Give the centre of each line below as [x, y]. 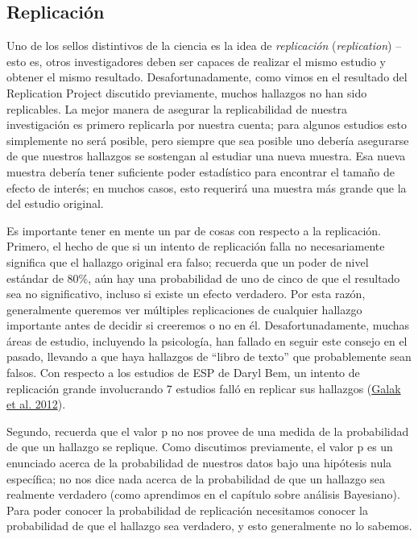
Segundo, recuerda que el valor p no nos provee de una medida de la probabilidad [208, 431]
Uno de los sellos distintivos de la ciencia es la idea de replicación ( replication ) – [204, 46]
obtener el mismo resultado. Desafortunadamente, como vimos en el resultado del [207, 77]
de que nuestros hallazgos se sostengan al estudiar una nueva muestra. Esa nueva [206, 156]
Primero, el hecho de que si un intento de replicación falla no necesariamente [196, 246]
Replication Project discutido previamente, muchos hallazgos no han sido [187, 92]
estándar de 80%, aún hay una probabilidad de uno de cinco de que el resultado [203, 278]
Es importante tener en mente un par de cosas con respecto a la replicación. [194, 230]
